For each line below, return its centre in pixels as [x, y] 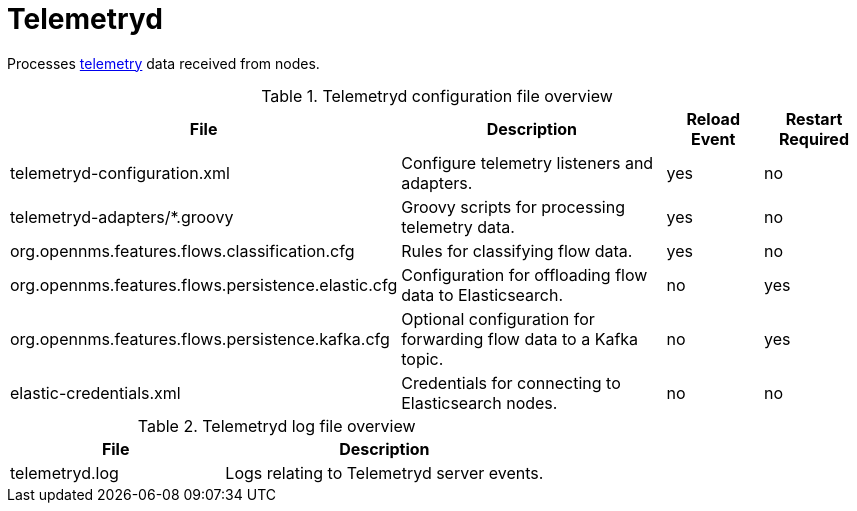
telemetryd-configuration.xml [120, 172]
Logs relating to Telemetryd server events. [384, 472]
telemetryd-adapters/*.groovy [122, 216]
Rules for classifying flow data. [517, 250]
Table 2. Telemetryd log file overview [276, 425]
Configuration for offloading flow [524, 274]
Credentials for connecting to [511, 382]
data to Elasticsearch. [482, 294]
